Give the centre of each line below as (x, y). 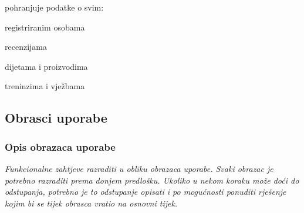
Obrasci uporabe (56, 118)
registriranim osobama (45, 27)
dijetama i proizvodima (46, 66)
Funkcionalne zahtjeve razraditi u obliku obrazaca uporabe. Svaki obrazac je (139, 168)
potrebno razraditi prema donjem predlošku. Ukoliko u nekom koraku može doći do (152, 180)
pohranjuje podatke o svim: (54, 7)
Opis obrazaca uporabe (60, 146)
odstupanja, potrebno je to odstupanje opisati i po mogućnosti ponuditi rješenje (146, 192)
